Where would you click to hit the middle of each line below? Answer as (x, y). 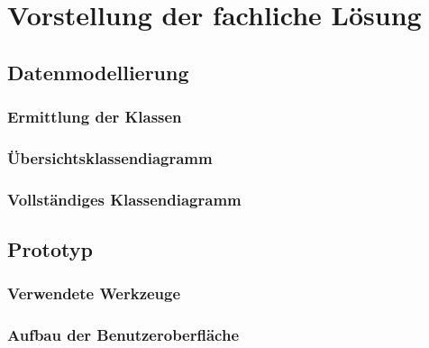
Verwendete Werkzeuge (94, 293)
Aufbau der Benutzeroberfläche (123, 335)
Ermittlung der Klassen (95, 117)
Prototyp (50, 249)
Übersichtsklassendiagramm (110, 157)
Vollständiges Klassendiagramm (124, 199)
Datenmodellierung (98, 72)
